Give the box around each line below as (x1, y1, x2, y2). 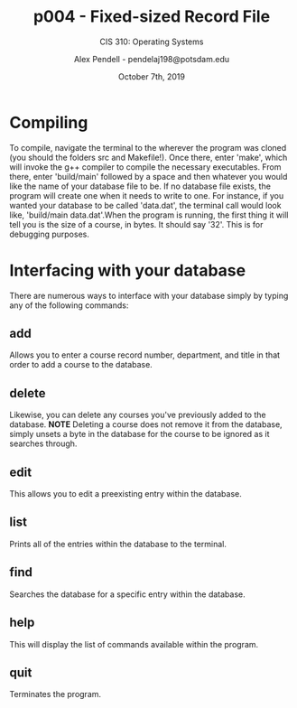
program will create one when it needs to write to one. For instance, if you (9, 190, 284, 200)
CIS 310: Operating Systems (99, 36, 204, 47)
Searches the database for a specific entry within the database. (9, 589, 246, 600)
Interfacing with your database (9, 260, 246, 281)
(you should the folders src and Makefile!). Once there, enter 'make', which (9, 152, 288, 163)
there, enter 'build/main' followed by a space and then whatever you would (9, 171, 288, 182)
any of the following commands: (9, 300, 129, 311)
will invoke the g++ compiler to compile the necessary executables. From (9, 161, 282, 172)
